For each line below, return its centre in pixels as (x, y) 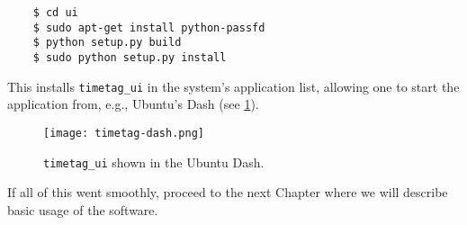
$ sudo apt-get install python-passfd (149, 27)
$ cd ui (55, 13)
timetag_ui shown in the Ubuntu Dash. (154, 162)
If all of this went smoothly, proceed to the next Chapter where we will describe (228, 192)
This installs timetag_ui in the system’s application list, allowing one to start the (233, 86)
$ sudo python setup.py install (130, 57)
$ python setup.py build (107, 43)
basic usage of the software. (83, 209)
